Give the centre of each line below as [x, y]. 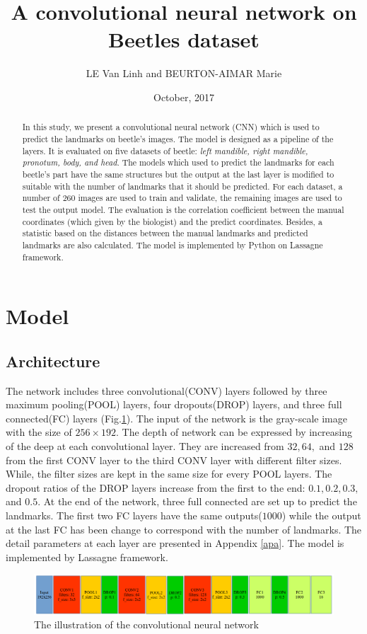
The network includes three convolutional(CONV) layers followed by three [167, 390]
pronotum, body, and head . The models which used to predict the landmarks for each [178, 162]
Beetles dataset [184, 39]
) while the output [321, 515]
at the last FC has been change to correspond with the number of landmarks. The [184, 529]
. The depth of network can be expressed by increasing [234, 432]
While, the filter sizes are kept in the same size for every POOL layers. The [169, 474]
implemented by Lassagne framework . [87, 557]
